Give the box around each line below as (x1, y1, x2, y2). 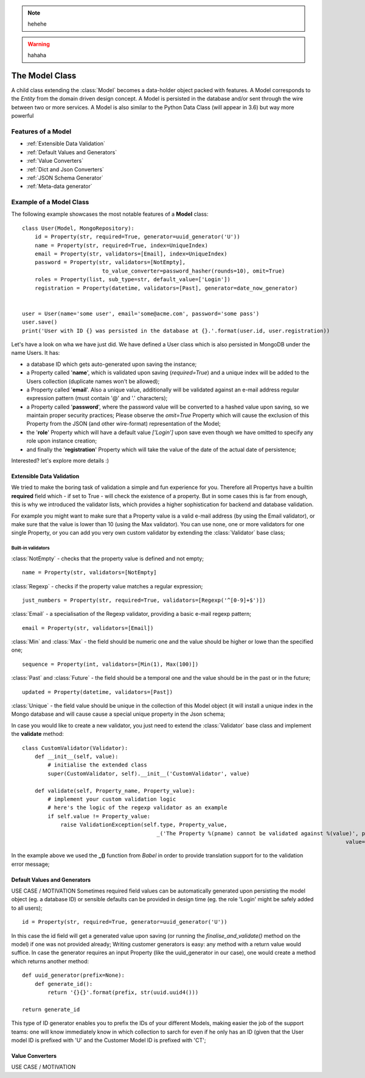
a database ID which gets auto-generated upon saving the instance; (26, 360, 197, 368)
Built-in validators (11, 545, 50, 551)
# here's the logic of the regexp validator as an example (47, 804, 228, 811)
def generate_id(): (34, 980, 93, 987)
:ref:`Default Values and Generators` (26, 148, 117, 155)
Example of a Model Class (11, 198, 89, 207)
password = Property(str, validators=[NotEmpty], (34, 259, 186, 266)
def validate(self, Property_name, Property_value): (34, 787, 196, 794)
